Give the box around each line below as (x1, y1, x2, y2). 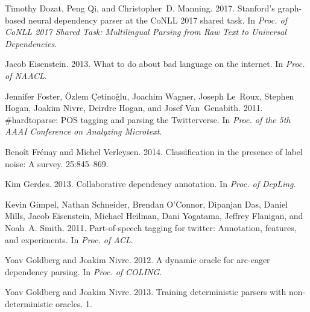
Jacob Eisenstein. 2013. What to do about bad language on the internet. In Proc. (5, 57, 305, 70)
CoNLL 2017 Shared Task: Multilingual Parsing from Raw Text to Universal (5, 25, 286, 38)
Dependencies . (5, 37, 57, 49)
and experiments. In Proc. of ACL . (5, 233, 133, 246)
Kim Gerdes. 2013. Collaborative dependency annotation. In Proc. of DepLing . (5, 177, 296, 190)
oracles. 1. (55, 297, 92, 310)
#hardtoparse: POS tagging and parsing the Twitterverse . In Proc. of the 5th (5, 113, 291, 126)
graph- (277, 2, 302, 14)
